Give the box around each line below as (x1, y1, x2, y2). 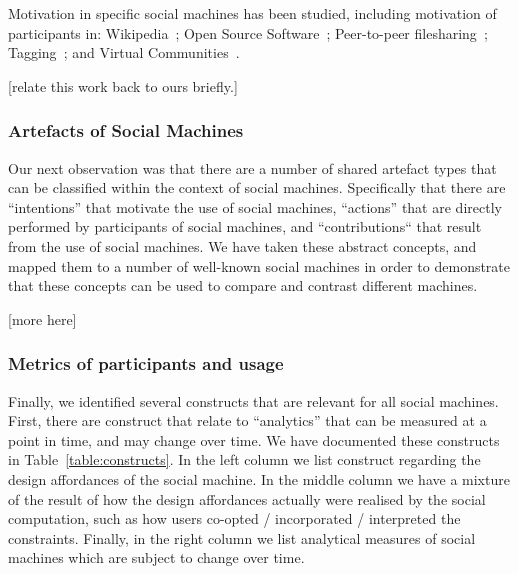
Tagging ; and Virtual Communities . (8, 42, 240, 63)
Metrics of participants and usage (8, 351, 284, 376)
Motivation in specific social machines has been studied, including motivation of (8, 3, 497, 23)
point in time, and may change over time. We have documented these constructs (8, 429, 500, 450)
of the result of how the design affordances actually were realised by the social (8, 488, 486, 509)
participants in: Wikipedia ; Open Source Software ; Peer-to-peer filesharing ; (8, 22, 488, 43)
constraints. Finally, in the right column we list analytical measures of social (8, 527, 476, 548)
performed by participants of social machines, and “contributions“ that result (8, 216, 482, 237)
